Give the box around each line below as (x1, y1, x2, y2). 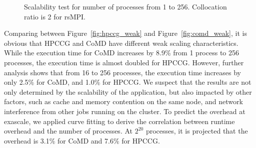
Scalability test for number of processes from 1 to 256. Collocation (24, 1, 227, 11)
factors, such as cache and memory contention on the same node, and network (4, 96, 243, 107)
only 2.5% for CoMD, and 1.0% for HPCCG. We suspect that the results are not (4, 77, 251, 87)
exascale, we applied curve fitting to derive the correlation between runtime (4, 116, 235, 126)
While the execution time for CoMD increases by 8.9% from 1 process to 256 (4, 47, 239, 58)
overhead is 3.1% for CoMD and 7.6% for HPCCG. (4, 135, 160, 146)
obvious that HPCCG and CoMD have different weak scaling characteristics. (4, 37, 238, 48)
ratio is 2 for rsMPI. (24, 11, 85, 21)
